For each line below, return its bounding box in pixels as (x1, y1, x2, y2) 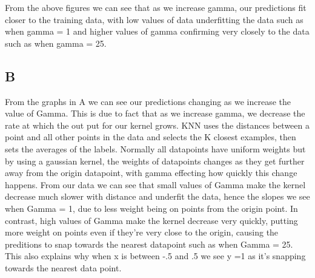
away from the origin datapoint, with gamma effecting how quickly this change (5, 166, 297, 179)
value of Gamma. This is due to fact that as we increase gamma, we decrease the (5, 107, 305, 120)
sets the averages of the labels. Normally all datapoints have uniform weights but (5, 142, 306, 155)
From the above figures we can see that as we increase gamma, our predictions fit (5, 1, 307, 13)
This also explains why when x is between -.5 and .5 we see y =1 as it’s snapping (5, 249, 306, 262)
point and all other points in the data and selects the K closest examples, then (5, 131, 296, 143)
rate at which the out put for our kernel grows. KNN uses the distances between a (5, 118, 310, 131)
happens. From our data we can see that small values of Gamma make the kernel (5, 178, 306, 191)
